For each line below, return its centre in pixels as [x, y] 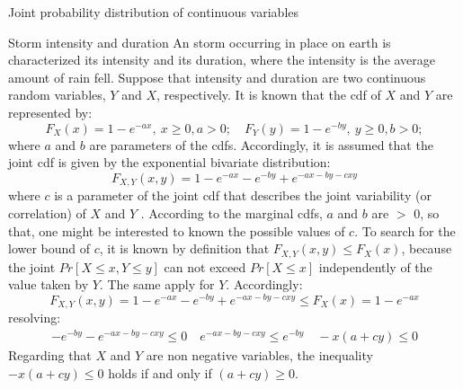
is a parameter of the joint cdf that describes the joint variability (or [243, 195]
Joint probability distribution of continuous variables [154, 12]
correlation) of [47, 212]
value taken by [49, 284]
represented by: [50, 112]
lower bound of [49, 248]
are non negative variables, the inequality [259, 355]
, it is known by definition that [184, 248]
